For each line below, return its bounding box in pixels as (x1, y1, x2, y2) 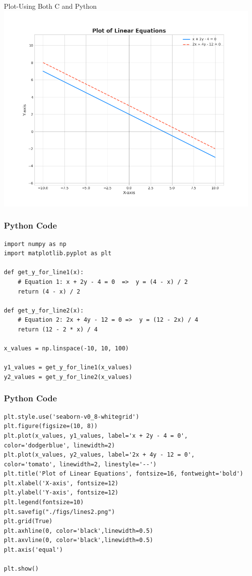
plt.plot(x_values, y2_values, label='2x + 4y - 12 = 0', (4, 451, 195, 459)
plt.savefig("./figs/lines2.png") (4, 508, 115, 515)
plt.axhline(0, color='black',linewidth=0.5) (4, 527, 153, 534)
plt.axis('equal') (4, 546, 63, 554)
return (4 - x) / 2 (17, 288, 80, 295)
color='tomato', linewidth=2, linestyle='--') (4, 461, 157, 468)
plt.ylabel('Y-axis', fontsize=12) (4, 489, 119, 496)
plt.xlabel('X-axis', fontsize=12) (4, 479, 119, 487)
